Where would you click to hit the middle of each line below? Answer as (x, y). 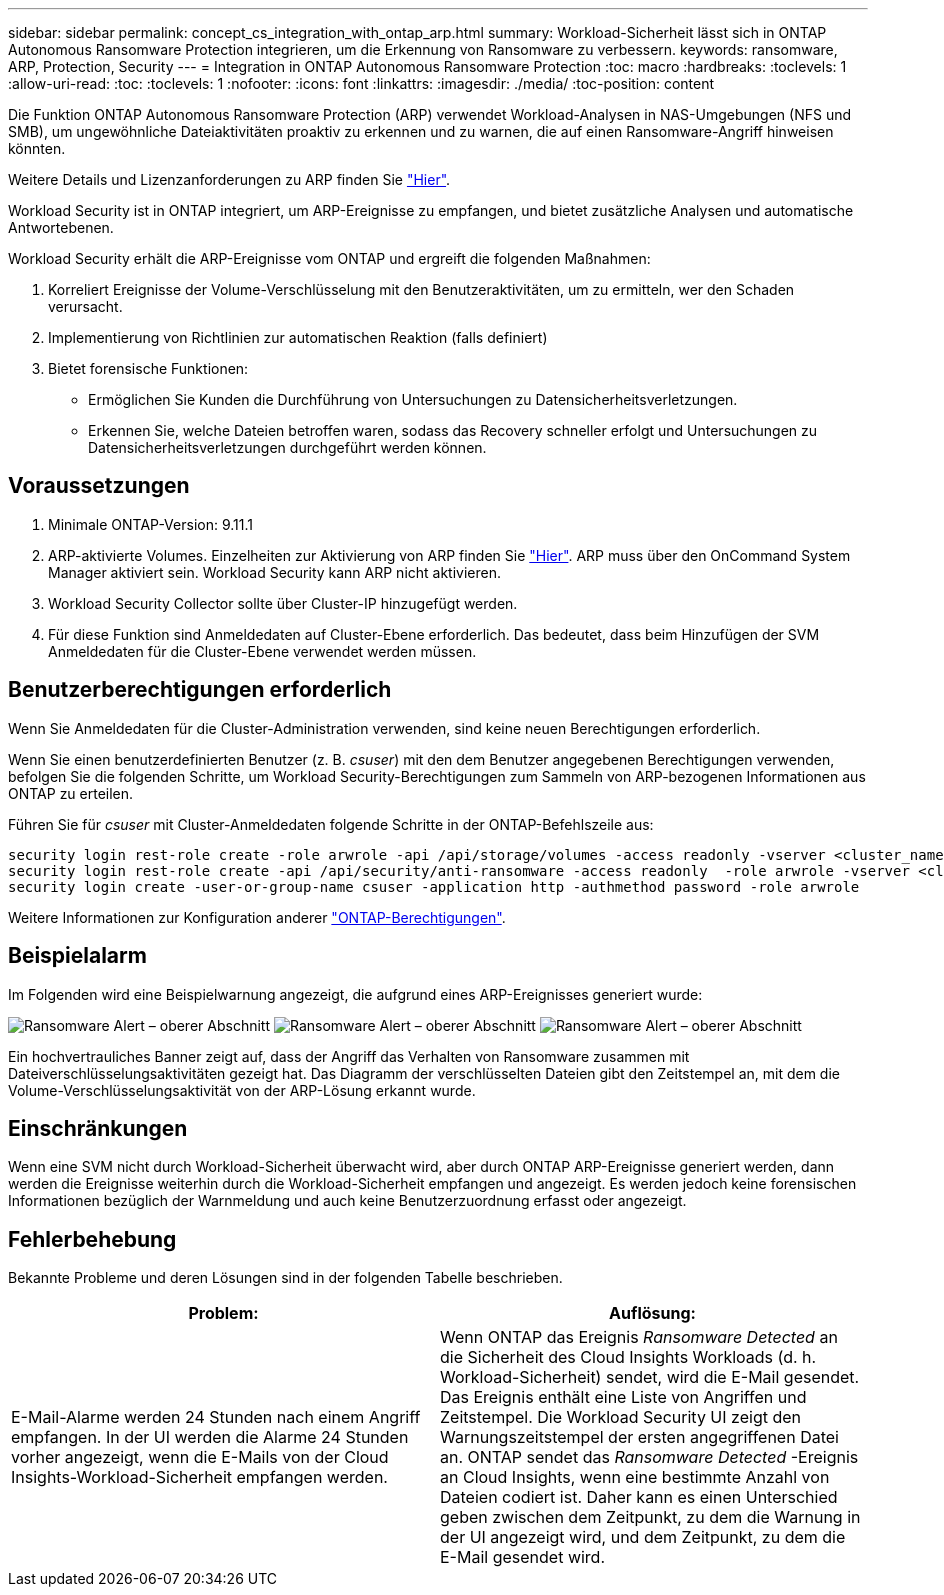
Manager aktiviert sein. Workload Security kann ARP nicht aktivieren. (275, 572)
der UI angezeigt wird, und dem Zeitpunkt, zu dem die (643, 1537)
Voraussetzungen (99, 486)
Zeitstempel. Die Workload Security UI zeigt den (620, 1417)
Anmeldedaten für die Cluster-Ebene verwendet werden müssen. (262, 651)
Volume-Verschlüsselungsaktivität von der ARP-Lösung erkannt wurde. (242, 1090)
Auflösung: (652, 1313)
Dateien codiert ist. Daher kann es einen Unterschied (639, 1497)
